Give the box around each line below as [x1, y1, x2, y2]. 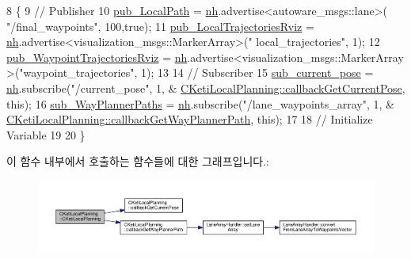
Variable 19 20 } [6, 126, 86, 143]
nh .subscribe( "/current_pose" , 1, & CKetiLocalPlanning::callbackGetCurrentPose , [6, 79, 405, 96]
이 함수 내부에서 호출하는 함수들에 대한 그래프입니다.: [6, 153, 269, 169]
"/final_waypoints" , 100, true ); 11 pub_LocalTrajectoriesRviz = [6, 17, 314, 34]
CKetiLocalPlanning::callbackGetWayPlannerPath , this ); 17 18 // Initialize [6, 111, 373, 128]
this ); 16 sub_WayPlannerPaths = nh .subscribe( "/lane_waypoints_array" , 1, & [6, 95, 394, 112]
